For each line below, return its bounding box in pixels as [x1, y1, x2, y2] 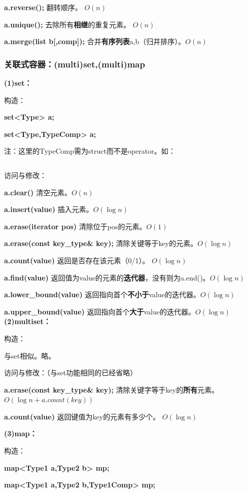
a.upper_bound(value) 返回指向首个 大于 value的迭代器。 [4, 306, 195, 316]
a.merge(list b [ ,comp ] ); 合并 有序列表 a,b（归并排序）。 [4, 36, 186, 47]
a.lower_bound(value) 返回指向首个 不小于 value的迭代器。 [4, 289, 200, 300]
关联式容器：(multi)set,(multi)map [4, 57, 145, 70]
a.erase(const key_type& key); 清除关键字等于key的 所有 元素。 [4, 384, 219, 395]
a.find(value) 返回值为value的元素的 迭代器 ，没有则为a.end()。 [4, 272, 210, 283]
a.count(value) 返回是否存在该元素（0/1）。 [4, 255, 150, 265]
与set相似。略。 [4, 350, 56, 361]
